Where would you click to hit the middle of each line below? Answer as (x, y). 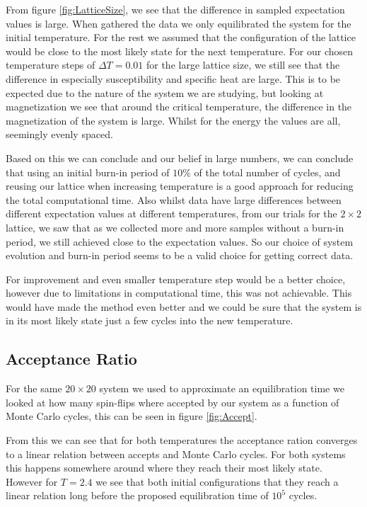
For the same (34, 388)
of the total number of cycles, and (267, 172)
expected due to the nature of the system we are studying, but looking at (165, 92)
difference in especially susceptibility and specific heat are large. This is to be (173, 78)
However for (32, 481)
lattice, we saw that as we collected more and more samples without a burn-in (175, 227)
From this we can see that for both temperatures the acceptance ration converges (182, 440)
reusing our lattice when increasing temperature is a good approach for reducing (180, 186)
